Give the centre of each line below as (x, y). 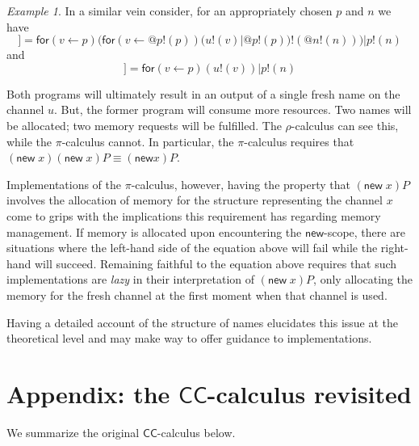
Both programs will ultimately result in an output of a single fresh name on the (203, 93)
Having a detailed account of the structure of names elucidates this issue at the (203, 322)
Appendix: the (88, 393)
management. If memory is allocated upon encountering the (154, 231)
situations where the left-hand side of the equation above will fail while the (192, 248)
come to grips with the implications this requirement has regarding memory (194, 215)
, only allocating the (363, 279)
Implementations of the (64, 184)
